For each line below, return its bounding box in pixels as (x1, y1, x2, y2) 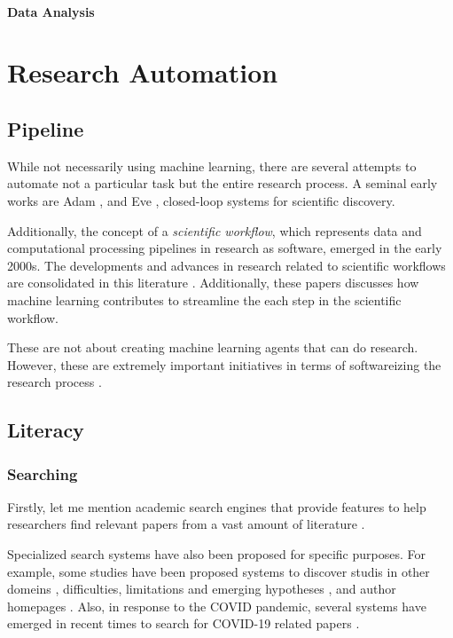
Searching (7, 462, 78, 484)
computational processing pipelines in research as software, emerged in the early (7, 239, 442, 257)
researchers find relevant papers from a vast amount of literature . (7, 515, 365, 533)
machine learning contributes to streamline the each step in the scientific (7, 290, 402, 309)
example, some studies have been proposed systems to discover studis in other (7, 562, 430, 580)
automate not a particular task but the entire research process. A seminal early (7, 174, 438, 193)
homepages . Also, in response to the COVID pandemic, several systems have (7, 596, 426, 615)
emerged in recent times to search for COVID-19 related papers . (7, 614, 360, 633)
